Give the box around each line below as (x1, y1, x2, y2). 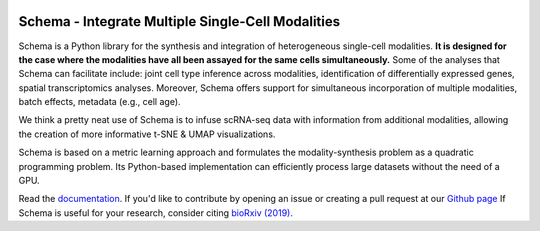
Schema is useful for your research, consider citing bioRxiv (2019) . (18, 206, 294, 219)
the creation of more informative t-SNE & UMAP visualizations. (18, 128, 276, 140)
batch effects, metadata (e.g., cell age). (18, 96, 181, 108)
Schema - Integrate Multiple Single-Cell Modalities (18, 13, 341, 30)
